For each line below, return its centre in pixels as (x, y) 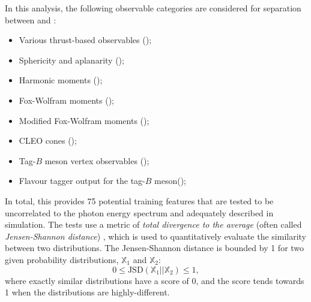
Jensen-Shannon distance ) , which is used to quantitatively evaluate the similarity (155, 236)
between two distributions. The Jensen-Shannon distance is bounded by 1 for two (155, 248)
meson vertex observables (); (97, 160)
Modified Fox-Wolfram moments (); (84, 120)
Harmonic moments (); (61, 80)
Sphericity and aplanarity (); (71, 60)
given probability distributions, (62, 259)
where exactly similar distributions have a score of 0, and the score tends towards (155, 280)
